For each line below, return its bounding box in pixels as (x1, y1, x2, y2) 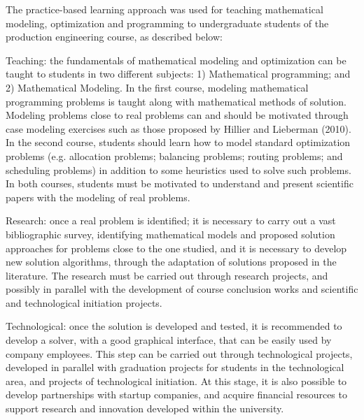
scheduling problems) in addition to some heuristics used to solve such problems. (6, 162, 351, 177)
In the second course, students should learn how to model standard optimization (6, 135, 351, 150)
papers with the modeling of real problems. (6, 189, 190, 204)
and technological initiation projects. (6, 295, 162, 310)
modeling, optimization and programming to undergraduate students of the (6, 15, 329, 30)
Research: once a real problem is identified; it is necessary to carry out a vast (6, 213, 336, 228)
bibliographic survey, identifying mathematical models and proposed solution (6, 226, 335, 241)
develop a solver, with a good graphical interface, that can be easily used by (6, 333, 332, 347)
